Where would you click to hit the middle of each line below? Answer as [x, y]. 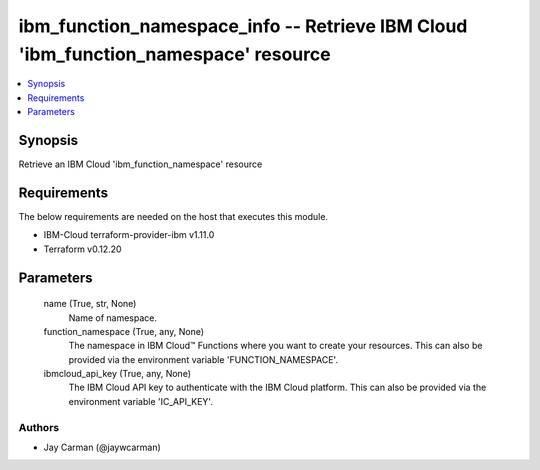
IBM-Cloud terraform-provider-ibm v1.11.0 [129, 235]
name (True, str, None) [90, 304]
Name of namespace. [112, 317]
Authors [39, 427]
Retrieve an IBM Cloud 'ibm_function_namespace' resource [140, 164]
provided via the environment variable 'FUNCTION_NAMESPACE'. [203, 359]
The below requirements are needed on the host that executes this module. [173, 216]
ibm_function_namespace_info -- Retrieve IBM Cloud [243, 26]
